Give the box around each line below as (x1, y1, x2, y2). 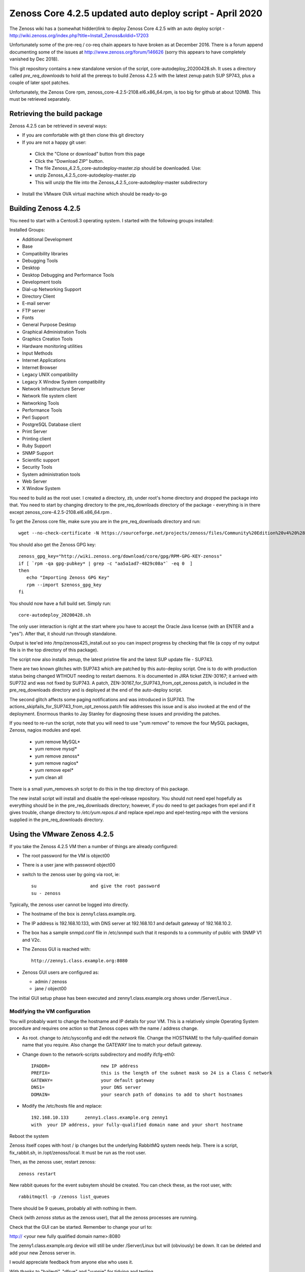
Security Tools (22, 464, 53, 470)
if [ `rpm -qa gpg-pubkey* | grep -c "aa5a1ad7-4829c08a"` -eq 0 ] (18, 560, 193, 566)
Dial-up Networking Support (22, 286, 81, 292)
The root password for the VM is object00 (22, 852, 110, 858)
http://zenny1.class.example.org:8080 (31, 958, 128, 964)
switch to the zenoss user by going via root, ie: (22, 871, 120, 877)
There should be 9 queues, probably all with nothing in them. (9, 1205, 137, 1211)
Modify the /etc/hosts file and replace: (22, 1103, 103, 1109)
